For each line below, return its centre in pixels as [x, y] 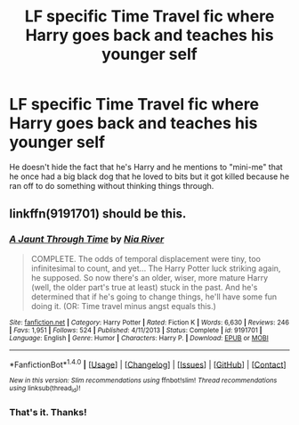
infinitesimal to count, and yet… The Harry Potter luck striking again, [156, 268]
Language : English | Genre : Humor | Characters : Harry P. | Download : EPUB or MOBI [139, 338]
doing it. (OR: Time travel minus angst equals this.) [123, 306]
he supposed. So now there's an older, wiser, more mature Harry [149, 277]
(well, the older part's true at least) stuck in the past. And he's [144, 287]
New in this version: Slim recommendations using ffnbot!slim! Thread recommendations [143, 380]
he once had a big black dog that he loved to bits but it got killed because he [149, 176]
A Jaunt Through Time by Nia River [87, 240]
